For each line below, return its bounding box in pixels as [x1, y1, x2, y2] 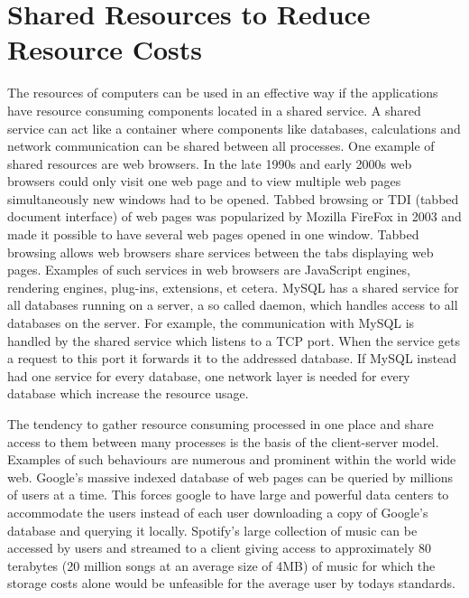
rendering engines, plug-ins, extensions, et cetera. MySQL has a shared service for [7, 277, 459, 296]
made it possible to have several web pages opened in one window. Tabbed [7, 225, 419, 244]
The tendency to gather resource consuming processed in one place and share [7, 415, 434, 433]
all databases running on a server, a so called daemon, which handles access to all [7, 295, 458, 314]
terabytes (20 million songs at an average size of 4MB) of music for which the [7, 556, 436, 575]
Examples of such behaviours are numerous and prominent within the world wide [7, 450, 456, 469]
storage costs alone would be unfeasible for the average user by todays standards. [7, 574, 456, 593]
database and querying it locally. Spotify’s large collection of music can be [7, 520, 418, 539]
